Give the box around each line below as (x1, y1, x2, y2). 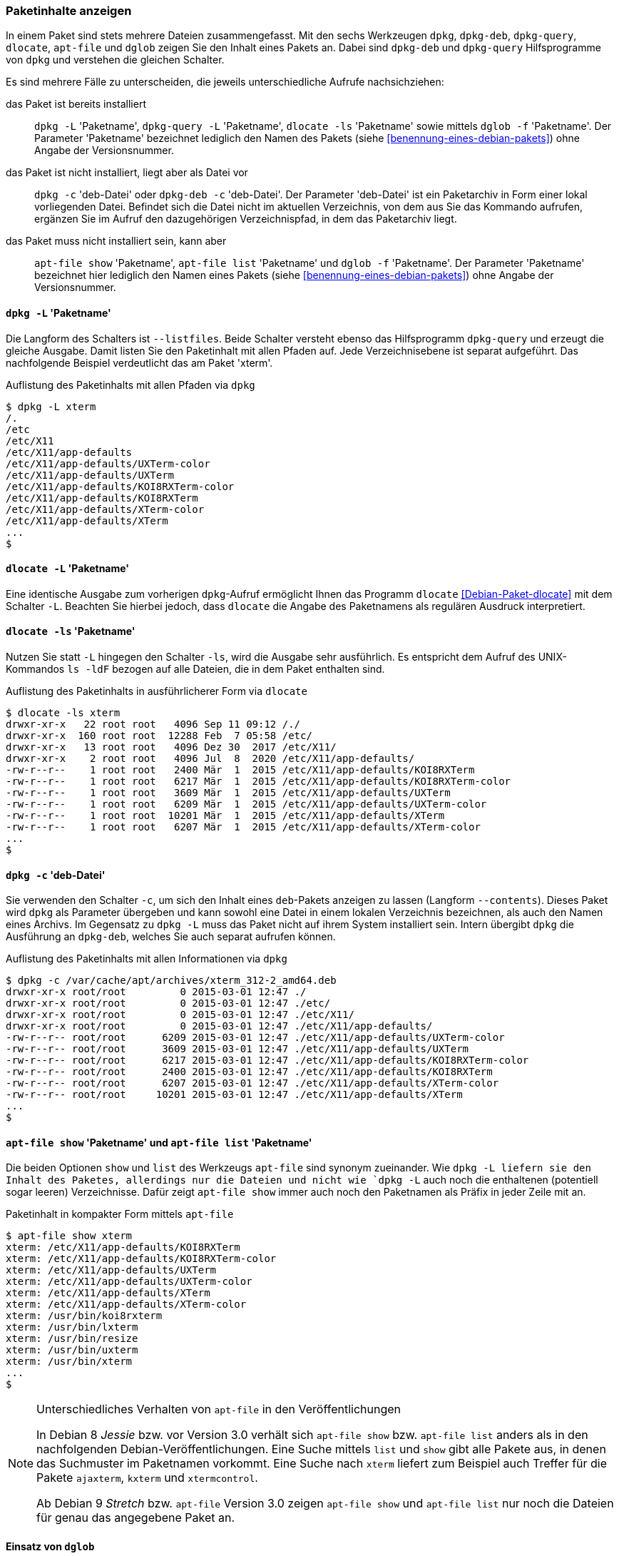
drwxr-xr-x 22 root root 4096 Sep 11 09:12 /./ (6, 718, 301, 731)
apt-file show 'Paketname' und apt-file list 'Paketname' (6, 1136, 312, 1149)
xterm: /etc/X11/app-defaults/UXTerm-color (6, 1276, 252, 1288)
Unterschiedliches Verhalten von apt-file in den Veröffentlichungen (36, 1402, 401, 1417)
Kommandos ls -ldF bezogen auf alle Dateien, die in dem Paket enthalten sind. (6, 663, 385, 676)
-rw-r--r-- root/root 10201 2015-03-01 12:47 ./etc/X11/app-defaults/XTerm (6, 1089, 463, 1101)
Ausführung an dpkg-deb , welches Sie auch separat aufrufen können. (6, 930, 336, 943)
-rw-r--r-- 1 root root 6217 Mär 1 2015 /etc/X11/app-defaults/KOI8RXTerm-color (6, 776, 511, 788)
